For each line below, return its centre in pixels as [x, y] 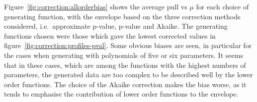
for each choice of [222, 6]
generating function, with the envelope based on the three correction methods [122, 16]
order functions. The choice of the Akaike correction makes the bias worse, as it [125, 84]
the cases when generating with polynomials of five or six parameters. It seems [124, 55]
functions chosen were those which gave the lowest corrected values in [110, 35]
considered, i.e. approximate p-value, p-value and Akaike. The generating [116, 26]
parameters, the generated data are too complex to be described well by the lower [128, 75]
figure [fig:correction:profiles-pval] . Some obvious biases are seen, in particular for [128, 45]
